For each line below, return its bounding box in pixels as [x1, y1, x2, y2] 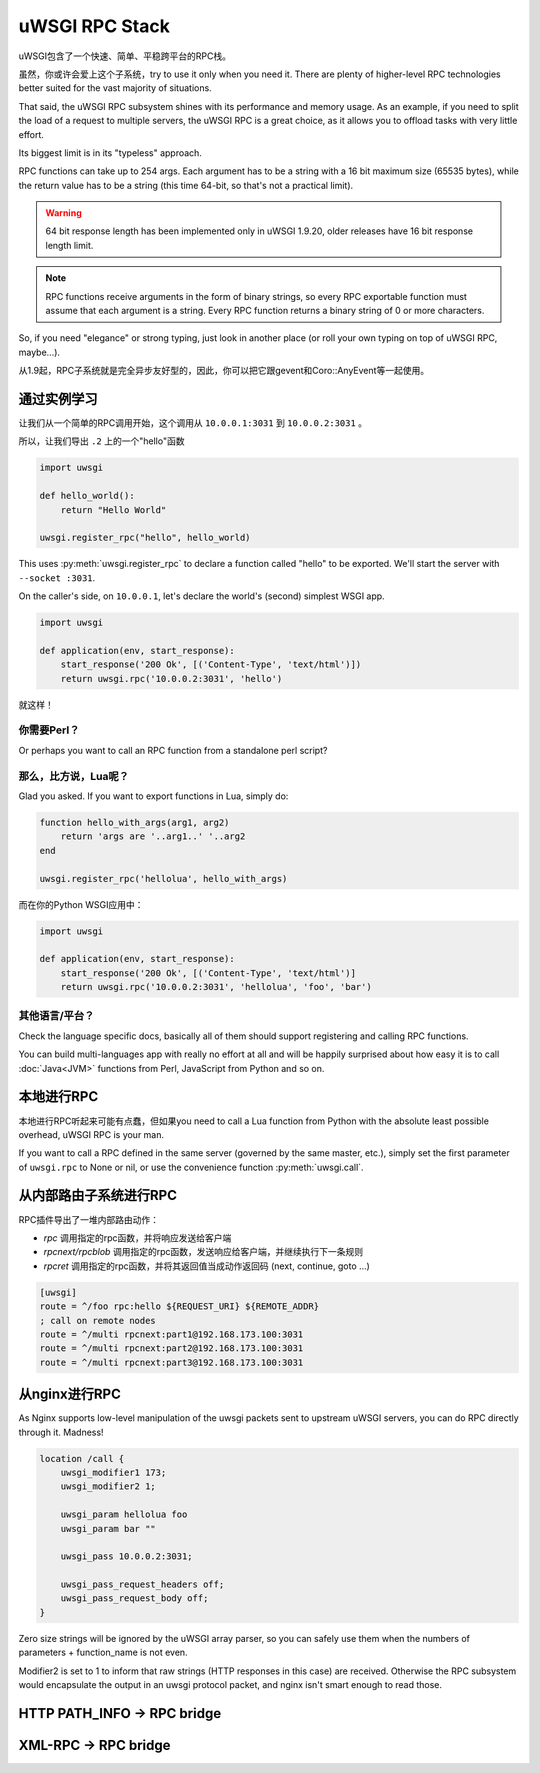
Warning [45, 207, 82, 219]
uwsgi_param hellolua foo [60, 1509, 188, 1520]
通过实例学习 [18, 391, 98, 407]
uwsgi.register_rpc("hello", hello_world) [39, 532, 251, 544]
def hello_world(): [39, 490, 135, 502]
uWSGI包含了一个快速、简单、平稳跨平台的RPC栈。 [18, 50, 232, 62]
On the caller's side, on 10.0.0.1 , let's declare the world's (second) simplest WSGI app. [18, 590, 385, 602]
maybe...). [18, 346, 60, 358]
